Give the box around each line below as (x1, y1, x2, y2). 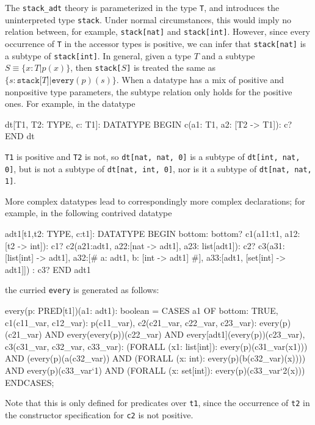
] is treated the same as (126, 61, 215, 74)
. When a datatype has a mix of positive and (116, 73, 284, 85)
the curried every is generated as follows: (5, 283, 159, 296)
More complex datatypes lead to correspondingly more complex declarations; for (5, 194, 305, 207)
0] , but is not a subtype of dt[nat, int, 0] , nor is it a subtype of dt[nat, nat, (5, 162, 312, 175)
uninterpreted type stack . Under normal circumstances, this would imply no (5, 13, 292, 26)
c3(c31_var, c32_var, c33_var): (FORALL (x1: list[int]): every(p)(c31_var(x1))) (5, 340, 308, 352)
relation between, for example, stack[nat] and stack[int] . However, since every (5, 25, 311, 38)
